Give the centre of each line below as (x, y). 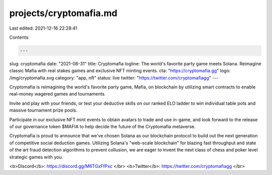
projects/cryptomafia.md (63, 13)
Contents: (19, 37)
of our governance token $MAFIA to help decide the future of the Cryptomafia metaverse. (103, 127)
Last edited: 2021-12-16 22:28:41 (43, 28)
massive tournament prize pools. (43, 110)
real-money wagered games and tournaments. (57, 94)
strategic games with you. (36, 157)
